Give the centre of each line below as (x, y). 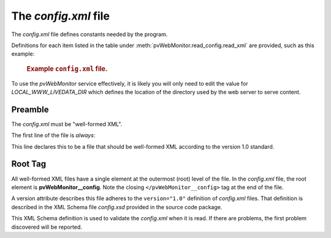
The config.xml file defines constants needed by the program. (89, 34)
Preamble (30, 109)
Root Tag (29, 164)
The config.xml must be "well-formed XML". (67, 124)
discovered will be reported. (47, 227)
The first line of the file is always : (53, 135)
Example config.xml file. (67, 69)
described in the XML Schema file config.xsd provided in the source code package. (117, 207)
